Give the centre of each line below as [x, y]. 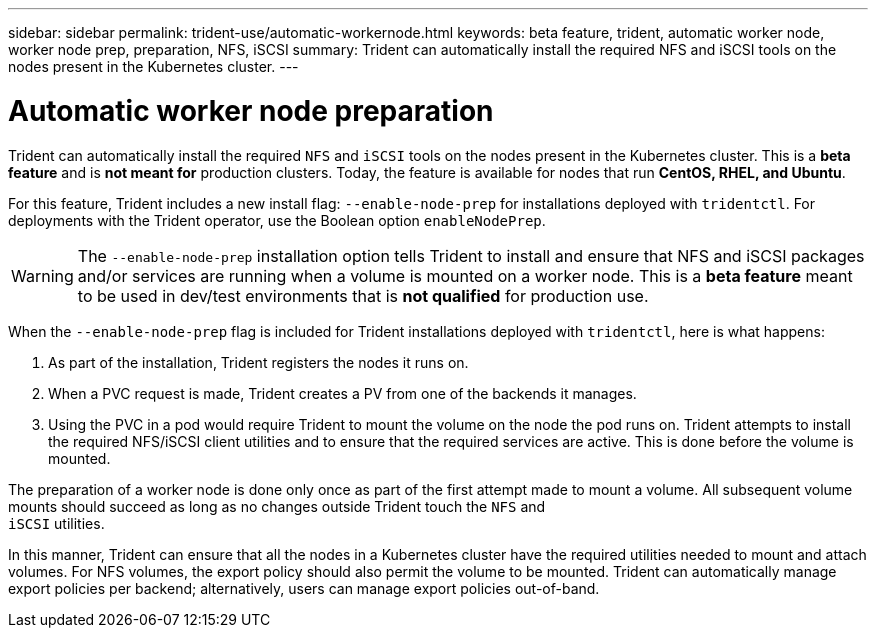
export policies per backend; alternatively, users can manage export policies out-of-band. [304, 588]
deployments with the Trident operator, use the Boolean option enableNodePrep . [277, 220]
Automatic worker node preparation [251, 110]
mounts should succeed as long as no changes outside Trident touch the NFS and [277, 506]
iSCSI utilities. [56, 523]
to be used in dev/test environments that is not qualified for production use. [363, 295]
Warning [42, 275]
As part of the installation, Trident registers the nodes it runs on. [258, 362]
